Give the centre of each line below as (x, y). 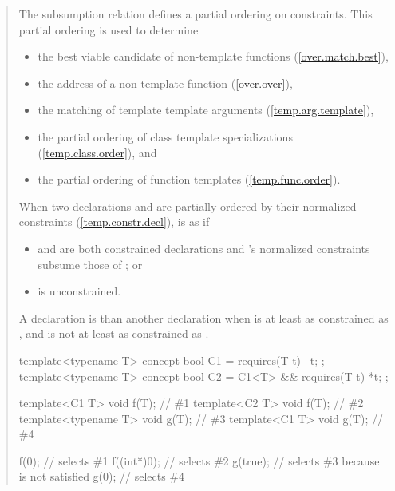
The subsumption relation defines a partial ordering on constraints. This (196, 14)
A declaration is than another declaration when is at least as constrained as (203, 317)
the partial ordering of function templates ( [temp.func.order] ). (189, 179)
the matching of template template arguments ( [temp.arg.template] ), (206, 110)
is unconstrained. (79, 291)
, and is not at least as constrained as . (114, 333)
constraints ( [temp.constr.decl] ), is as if (114, 222)
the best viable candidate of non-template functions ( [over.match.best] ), (213, 56)
